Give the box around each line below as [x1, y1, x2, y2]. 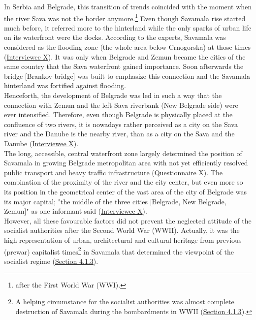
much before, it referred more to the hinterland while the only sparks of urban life [4, 22, 252, 32]
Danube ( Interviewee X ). [4, 138, 79, 148]
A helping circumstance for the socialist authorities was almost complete [15, 296, 234, 306]
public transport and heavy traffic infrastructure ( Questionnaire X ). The [4, 167, 223, 177]
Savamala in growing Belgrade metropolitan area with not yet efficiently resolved [4, 158, 248, 168]
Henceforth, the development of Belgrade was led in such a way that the [4, 90, 222, 100]
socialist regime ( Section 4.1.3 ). [4, 256, 98, 266]
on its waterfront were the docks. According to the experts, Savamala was [4, 32, 226, 42]
